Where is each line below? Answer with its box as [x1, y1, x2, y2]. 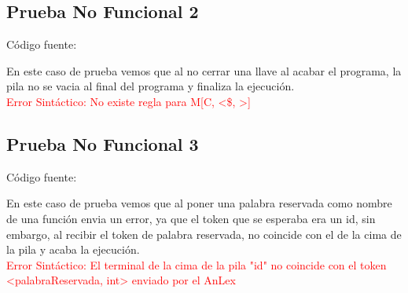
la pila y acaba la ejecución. [6, 241, 140, 258]
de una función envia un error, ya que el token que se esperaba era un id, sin [6, 210, 376, 226]
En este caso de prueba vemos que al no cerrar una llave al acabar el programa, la [6, 62, 402, 79]
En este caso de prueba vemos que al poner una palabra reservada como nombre [6, 195, 392, 211]
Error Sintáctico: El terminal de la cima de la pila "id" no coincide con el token [6, 256, 387, 273]
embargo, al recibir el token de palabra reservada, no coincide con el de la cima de [6, 225, 402, 242]
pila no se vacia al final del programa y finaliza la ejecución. [6, 78, 295, 94]
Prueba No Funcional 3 [6, 131, 199, 156]
